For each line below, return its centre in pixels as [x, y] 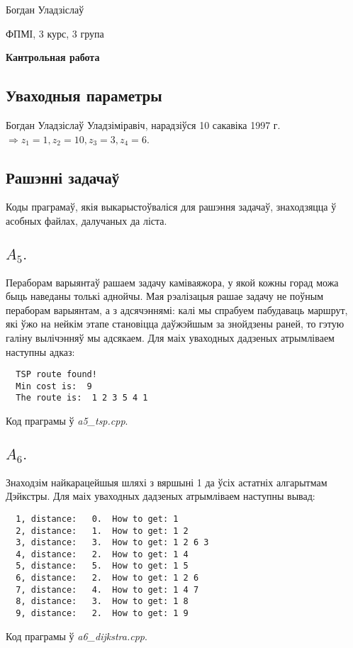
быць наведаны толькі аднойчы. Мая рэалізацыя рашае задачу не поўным [165, 296]
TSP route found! [56, 375]
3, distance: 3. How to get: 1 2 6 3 [112, 543]
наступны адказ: [40, 351]
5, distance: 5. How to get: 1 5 [102, 566]
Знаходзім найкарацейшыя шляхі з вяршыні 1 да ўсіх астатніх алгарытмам [167, 482]
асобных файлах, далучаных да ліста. [86, 220]
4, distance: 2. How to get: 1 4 [102, 554]
